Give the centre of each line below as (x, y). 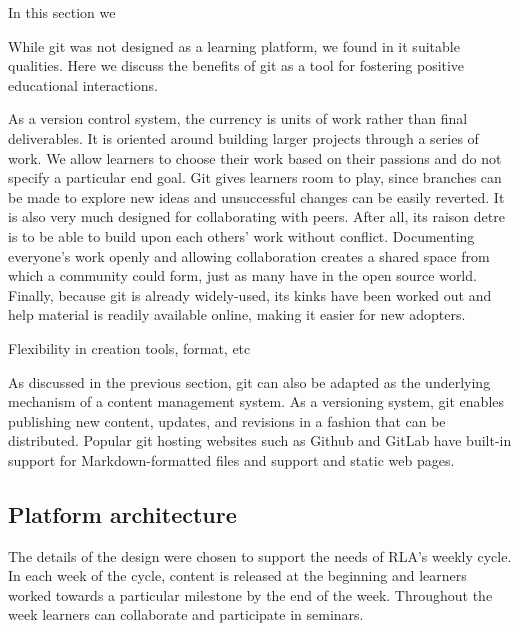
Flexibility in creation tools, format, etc (129, 347)
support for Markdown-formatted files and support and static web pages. (231, 459)
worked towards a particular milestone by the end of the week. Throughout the (250, 594)
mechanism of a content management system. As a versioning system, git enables (256, 401)
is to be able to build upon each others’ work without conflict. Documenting (241, 235)
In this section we (62, 12)
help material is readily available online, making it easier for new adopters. (237, 314)
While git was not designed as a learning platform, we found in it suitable (234, 45)
